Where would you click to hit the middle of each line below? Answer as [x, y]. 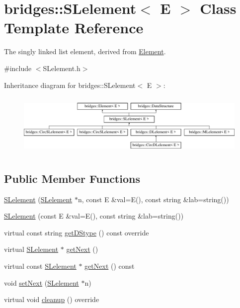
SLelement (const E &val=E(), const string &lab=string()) [94, 216]
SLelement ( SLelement [38, 199]
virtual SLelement [31, 249]
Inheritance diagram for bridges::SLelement [70, 85]
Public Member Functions [72, 178]
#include [18, 68]
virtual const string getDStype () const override [77, 232]
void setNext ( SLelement [41, 282]
